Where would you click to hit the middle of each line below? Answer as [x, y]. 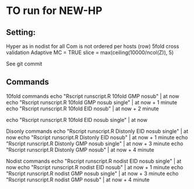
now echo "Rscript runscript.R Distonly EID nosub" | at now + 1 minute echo [97, 137]
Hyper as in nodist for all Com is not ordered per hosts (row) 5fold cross [93, 46]
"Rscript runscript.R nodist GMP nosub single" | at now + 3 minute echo [92, 173]
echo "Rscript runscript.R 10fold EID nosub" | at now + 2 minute [82, 108]
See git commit [24, 64]
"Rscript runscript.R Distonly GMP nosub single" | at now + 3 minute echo [95, 143]
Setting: [21, 32]
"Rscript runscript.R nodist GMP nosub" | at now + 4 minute [78, 180]
